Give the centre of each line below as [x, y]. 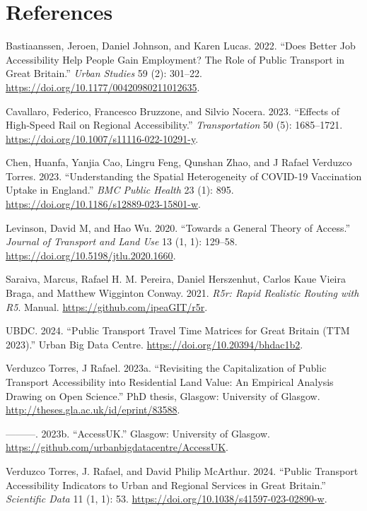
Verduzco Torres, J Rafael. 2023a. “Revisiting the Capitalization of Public [166, 368]
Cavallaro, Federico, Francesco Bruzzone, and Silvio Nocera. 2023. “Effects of [173, 111]
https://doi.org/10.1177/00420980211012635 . [103, 87]
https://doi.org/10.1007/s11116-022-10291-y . [102, 138]
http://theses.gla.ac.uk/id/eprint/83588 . [93, 410]
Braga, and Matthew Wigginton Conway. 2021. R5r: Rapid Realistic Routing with [182, 293]
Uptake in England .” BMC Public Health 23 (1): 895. [120, 190]
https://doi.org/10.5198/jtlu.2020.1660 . [91, 255]
